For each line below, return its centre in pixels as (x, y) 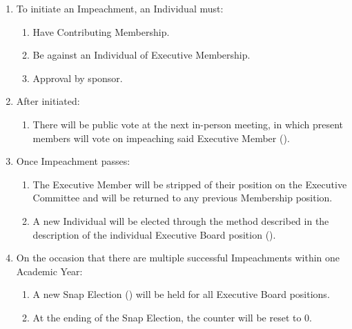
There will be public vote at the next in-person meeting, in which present (188, 124)
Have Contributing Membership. (101, 31)
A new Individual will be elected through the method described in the (181, 220)
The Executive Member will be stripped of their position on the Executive (190, 184)
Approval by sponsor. (78, 78)
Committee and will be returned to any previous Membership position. (183, 198)
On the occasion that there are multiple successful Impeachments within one (178, 258)
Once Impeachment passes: (73, 161)
